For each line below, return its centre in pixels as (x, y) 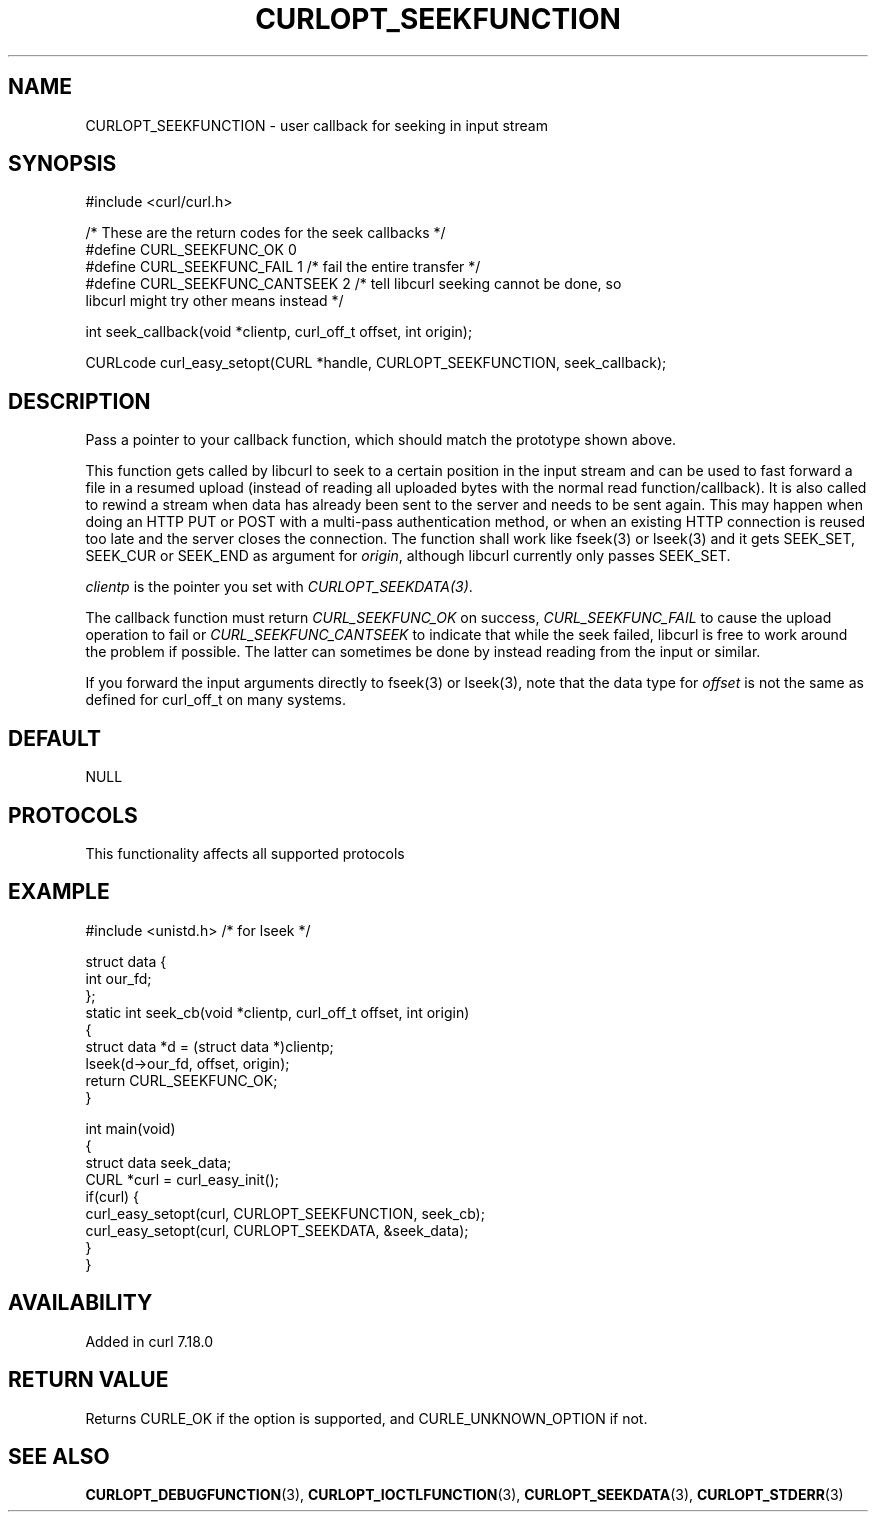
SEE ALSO (59, 1456)
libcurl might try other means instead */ (214, 301)
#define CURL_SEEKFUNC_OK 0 (191, 250)
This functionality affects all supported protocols (245, 853)
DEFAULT (54, 738)
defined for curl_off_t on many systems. (216, 700)
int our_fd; (118, 978)
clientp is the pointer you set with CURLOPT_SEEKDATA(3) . (279, 587)
